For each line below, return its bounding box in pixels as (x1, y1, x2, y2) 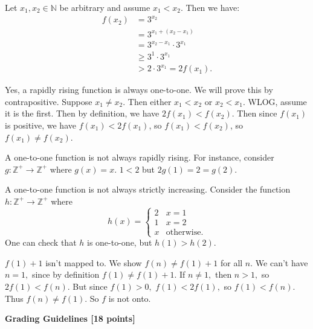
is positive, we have (5, 118, 76, 131)
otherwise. (166, 228, 204, 237)
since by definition (31, 268, 100, 281)
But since (73, 279, 108, 292)
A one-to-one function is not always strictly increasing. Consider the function (5, 183, 291, 196)
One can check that (5, 236, 77, 249)
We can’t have (255, 256, 308, 269)
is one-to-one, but (87, 236, 152, 249)
